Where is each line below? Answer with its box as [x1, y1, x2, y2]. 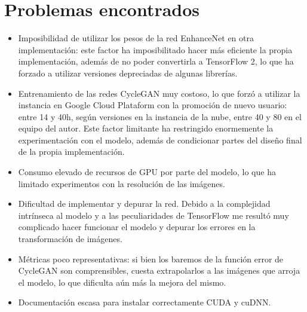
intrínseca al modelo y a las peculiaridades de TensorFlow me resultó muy [18, 209, 289, 221]
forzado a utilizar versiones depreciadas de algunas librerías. [18, 66, 238, 79]
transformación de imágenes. [18, 233, 122, 245]
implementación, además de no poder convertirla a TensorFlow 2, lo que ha [18, 55, 294, 68]
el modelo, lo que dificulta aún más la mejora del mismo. [18, 276, 226, 288]
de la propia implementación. [18, 145, 125, 158]
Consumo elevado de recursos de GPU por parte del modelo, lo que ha [18, 166, 276, 178]
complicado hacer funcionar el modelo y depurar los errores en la [18, 221, 256, 233]
